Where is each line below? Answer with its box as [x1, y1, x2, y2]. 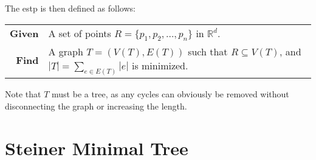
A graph [48, 44, 83, 58]
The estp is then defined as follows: [5, 2, 136, 14]
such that [188, 44, 228, 58]
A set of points [48, 26, 111, 40]
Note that [5, 88, 41, 100]
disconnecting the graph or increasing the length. [5, 99, 187, 112]
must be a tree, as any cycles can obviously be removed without [52, 88, 289, 100]
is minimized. [131, 58, 188, 72]
